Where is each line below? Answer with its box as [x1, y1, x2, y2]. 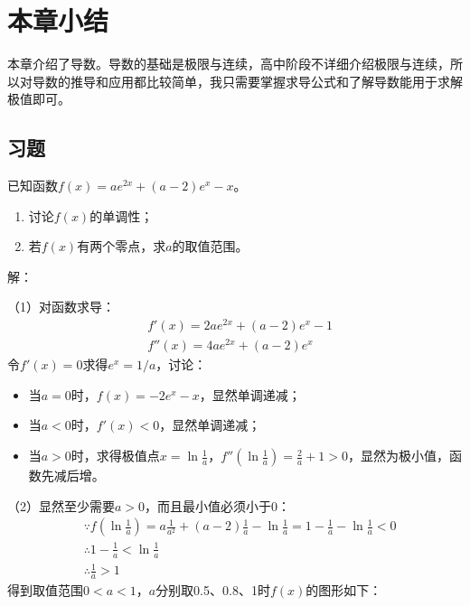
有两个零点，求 [77, 237, 166, 256]
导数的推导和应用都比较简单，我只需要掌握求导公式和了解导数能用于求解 [32, 71, 463, 90]
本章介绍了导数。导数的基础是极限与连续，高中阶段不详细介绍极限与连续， [7, 54, 450, 73]
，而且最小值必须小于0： [145, 496, 291, 515]
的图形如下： [305, 581, 382, 600]
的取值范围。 [172, 237, 249, 256]
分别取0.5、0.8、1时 [155, 581, 270, 600]
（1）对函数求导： [7, 297, 115, 316]
